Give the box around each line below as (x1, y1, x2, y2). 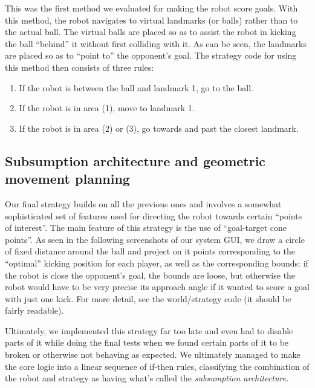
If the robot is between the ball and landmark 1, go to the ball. (19, 81, 253, 94)
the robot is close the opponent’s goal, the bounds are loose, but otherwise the (5, 268, 296, 281)
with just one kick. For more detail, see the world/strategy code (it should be (5, 292, 291, 305)
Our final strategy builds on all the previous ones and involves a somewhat (5, 197, 282, 210)
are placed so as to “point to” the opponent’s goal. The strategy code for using (5, 49, 297, 62)
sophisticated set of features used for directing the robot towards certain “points (5, 209, 302, 222)
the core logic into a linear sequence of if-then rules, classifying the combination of (5, 360, 310, 372)
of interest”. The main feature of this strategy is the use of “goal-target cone (5, 221, 287, 234)
